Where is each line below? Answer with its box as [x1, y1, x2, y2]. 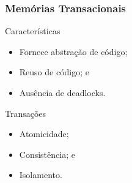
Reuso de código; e [19, 65, 89, 78]
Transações [5, 106, 46, 119]
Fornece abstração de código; [19, 45, 128, 58]
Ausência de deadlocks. [19, 86, 106, 99]
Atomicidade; [19, 127, 69, 140]
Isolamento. [19, 168, 62, 181]
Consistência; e [19, 148, 75, 160]
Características [5, 24, 61, 37]
